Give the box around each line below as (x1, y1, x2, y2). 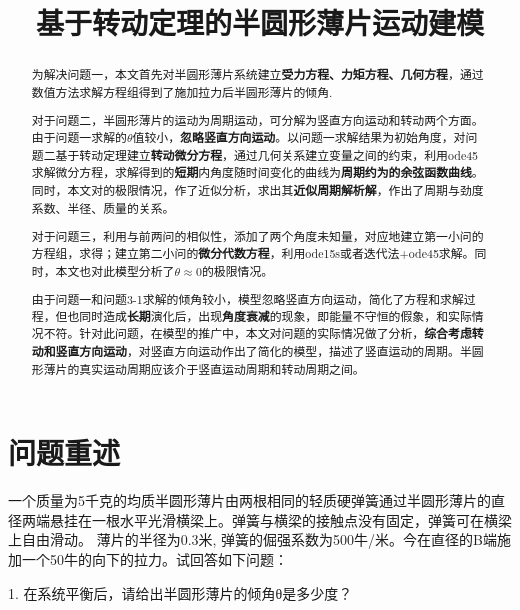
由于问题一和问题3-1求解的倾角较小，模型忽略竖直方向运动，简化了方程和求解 (31, 291, 464, 308)
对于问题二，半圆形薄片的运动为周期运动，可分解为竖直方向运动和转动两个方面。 (31, 112, 484, 129)
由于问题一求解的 (31, 129, 127, 146)
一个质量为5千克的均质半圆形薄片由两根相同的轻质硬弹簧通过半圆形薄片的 (8, 490, 491, 511)
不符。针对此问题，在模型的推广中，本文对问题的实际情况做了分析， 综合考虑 (43, 325, 472, 343)
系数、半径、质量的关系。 (31, 199, 175, 216)
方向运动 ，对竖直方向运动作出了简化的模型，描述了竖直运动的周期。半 (79, 343, 472, 361)
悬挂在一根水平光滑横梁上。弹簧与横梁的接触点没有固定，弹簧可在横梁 (49, 509, 512, 530)
